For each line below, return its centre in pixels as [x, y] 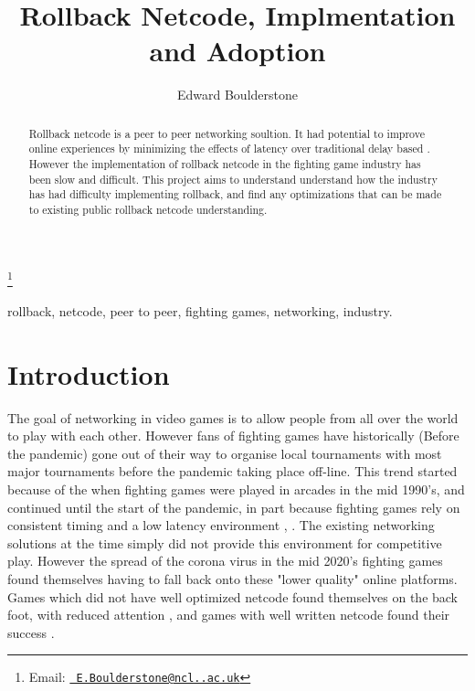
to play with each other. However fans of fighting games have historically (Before [233, 436]
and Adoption [237, 51]
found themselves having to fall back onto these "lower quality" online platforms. [232, 578]
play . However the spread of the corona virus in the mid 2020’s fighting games [225, 561]
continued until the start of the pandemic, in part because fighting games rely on [234, 507]
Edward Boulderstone [237, 95]
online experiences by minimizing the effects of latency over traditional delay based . [229, 149]
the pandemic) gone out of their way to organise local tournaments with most [225, 453]
